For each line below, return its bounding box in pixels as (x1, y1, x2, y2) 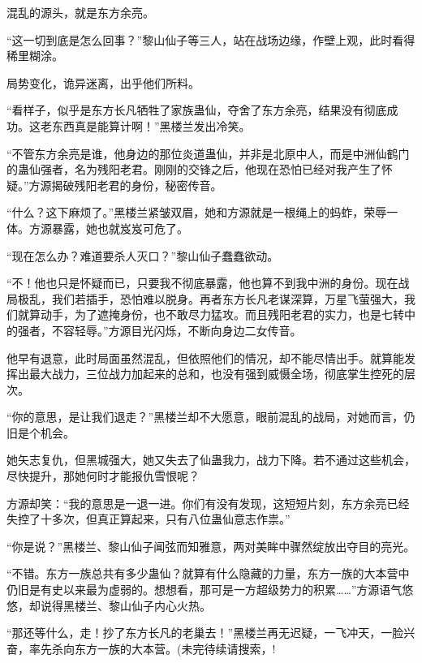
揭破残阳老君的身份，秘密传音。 (51, 176, 222, 193)
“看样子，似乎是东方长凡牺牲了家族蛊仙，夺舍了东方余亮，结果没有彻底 (6, 101, 387, 118)
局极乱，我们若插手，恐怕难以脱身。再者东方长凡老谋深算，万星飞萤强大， (6, 290, 404, 307)
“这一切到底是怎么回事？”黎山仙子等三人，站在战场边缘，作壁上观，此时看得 (6, 31, 416, 48)
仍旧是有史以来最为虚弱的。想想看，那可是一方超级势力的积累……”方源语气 (6, 581, 403, 598)
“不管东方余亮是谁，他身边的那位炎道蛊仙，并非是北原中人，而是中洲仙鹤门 (6, 144, 410, 161)
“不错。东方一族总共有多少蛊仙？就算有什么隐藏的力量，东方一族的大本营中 (6, 565, 410, 582)
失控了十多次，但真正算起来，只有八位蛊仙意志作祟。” (6, 510, 291, 527)
